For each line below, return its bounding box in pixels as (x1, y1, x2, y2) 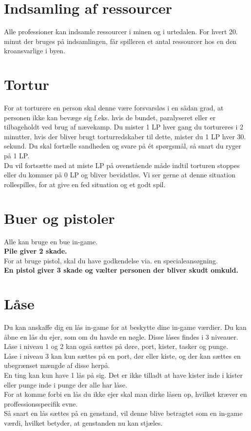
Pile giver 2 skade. (4, 246, 67, 256)
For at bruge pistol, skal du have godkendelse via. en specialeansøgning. (4, 255, 218, 265)
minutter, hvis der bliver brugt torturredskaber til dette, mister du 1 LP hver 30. (4, 131, 246, 141)
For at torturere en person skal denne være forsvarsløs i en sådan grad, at (4, 103, 224, 113)
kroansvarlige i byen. (4, 45, 65, 56)
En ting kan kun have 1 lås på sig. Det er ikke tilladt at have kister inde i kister (4, 369, 243, 380)
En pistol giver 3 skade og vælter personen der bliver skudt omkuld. (4, 265, 238, 275)
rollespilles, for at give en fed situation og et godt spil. (4, 179, 166, 189)
